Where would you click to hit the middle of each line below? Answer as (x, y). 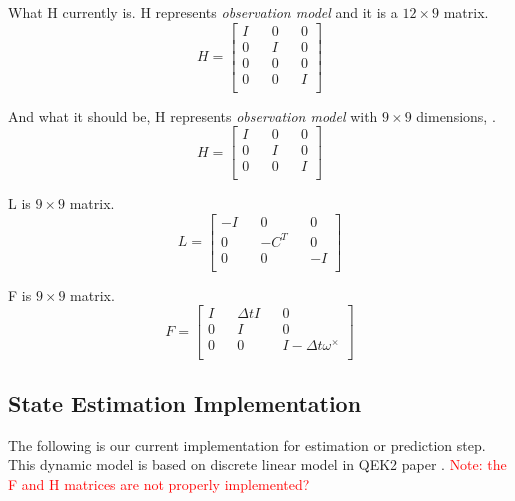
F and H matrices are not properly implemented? (159, 483)
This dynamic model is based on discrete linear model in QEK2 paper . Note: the (257, 464)
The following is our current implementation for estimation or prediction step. (247, 444)
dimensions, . (456, 115)
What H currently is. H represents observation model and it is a (203, 12)
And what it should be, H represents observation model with (193, 115)
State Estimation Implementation (185, 402)
